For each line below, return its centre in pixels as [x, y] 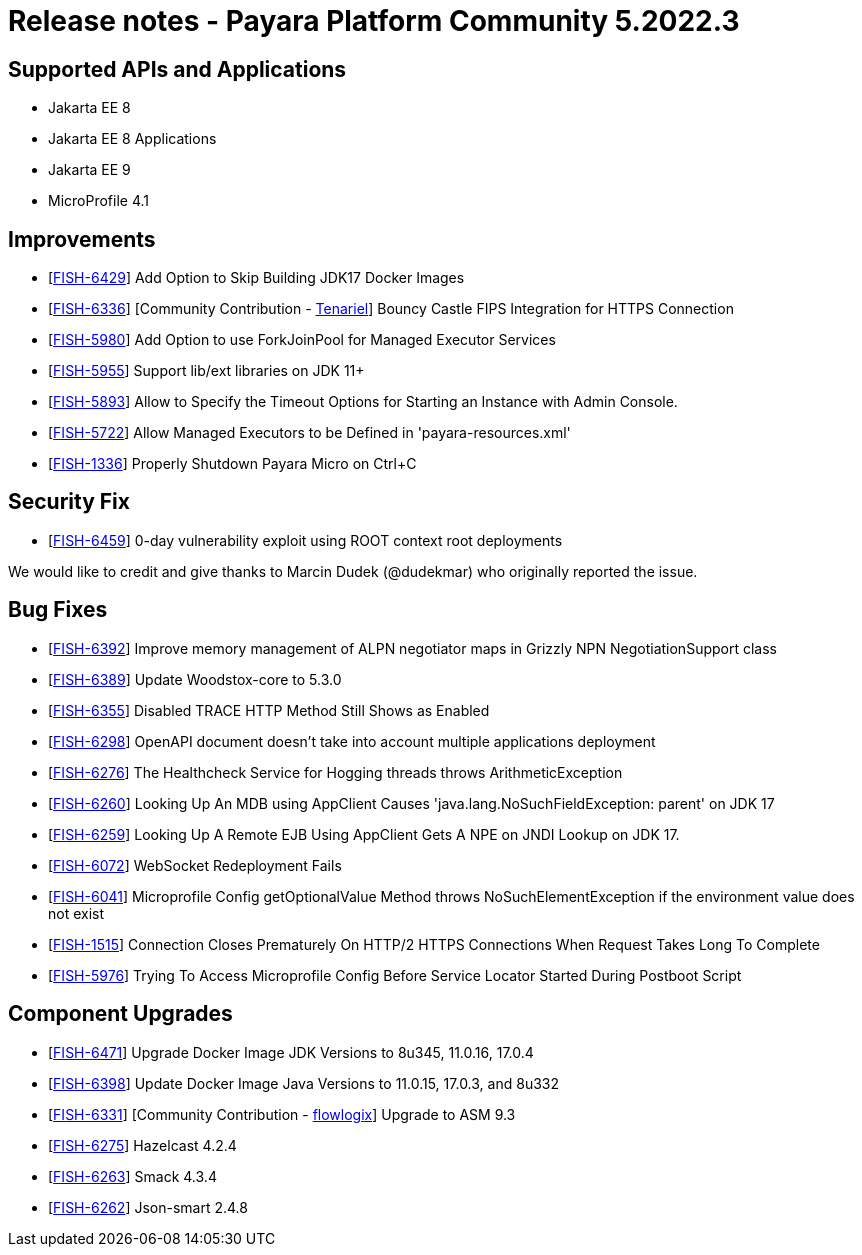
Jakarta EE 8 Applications [132, 139]
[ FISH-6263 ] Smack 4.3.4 [132, 1176]
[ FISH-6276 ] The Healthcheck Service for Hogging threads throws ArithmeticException [335, 772]
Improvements [82, 239]
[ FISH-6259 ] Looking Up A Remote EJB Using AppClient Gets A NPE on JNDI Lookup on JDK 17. [364, 834]
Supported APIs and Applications [177, 69]
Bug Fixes [58, 610]
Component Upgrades [120, 1014]
